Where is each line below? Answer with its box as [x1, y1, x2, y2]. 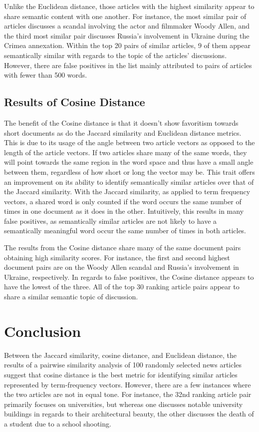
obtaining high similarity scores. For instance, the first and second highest [4, 252, 230, 262]
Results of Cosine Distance [4, 94, 145, 110]
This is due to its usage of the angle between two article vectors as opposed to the [4, 137, 255, 148]
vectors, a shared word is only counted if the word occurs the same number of [4, 196, 242, 206]
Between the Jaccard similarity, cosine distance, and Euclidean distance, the [4, 349, 237, 360]
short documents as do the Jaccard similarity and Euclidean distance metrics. [4, 127, 242, 138]
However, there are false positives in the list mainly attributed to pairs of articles [4, 60, 252, 70]
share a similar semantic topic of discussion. [4, 291, 138, 302]
